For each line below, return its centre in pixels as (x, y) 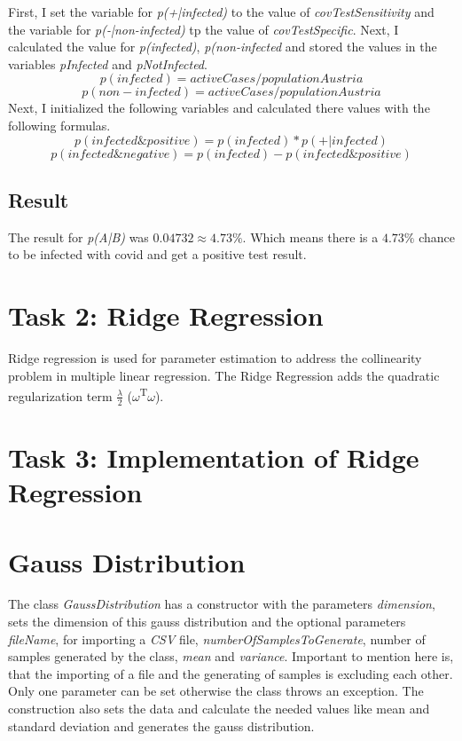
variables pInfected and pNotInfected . (108, 63)
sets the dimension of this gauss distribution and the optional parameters (207, 622)
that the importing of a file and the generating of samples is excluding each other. (231, 673)
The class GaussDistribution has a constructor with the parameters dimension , (222, 604)
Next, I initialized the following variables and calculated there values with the (219, 108)
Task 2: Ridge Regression (166, 315)
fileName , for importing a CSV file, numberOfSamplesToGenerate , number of (217, 639)
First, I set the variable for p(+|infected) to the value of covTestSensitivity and (221, 12)
